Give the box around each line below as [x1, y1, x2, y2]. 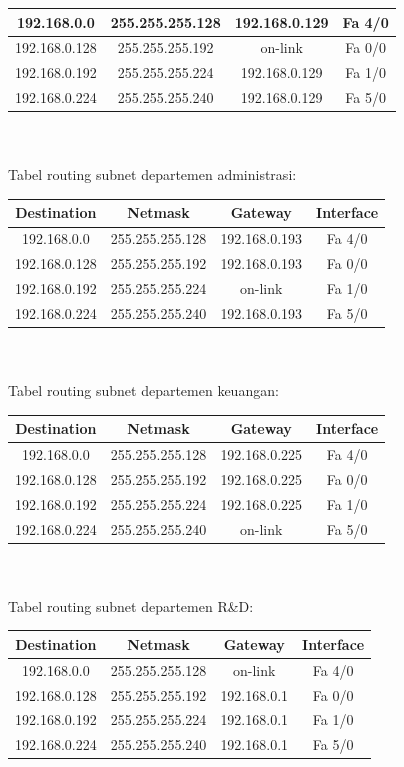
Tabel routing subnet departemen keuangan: [8, 380, 279, 401]
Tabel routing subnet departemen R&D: [8, 595, 254, 616]
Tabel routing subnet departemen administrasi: [8, 164, 297, 185]
